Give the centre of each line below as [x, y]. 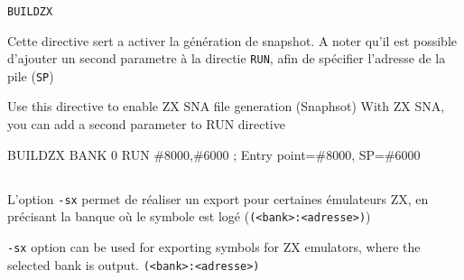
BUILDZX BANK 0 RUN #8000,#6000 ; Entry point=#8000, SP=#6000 [214, 154]
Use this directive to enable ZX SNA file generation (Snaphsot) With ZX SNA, [226, 106]
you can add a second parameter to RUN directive [146, 124]
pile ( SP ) [31, 75]
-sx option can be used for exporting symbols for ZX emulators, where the [214, 246]
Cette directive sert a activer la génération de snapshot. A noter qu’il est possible [232, 40]
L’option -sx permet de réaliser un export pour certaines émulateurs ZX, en [218, 198]
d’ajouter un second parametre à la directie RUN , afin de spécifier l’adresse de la [227, 58]
